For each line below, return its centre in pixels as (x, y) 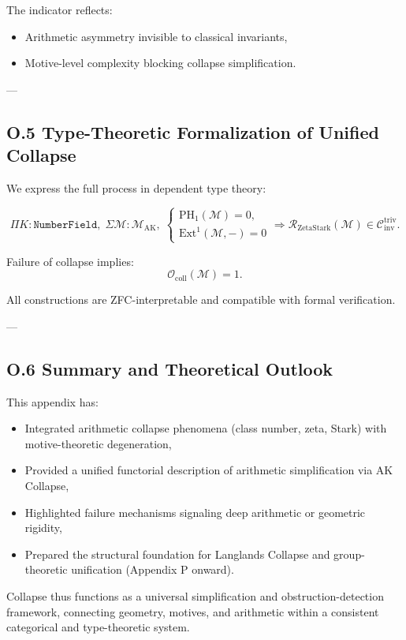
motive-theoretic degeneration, (98, 443)
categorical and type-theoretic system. (98, 627)
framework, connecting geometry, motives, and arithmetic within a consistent (193, 611)
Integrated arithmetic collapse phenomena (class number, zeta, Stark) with (206, 428)
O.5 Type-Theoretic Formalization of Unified (193, 131)
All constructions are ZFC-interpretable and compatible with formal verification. (201, 299)
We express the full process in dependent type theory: (136, 187)
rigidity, (43, 528)
